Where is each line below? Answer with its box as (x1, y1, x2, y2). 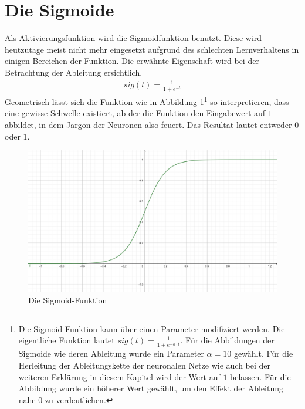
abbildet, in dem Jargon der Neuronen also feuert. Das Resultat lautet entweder (5, 119, 292, 131)
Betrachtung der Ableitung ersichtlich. (5, 66, 143, 78)
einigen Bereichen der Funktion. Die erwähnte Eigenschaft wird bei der (5, 55, 259, 67)
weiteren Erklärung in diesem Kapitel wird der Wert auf (18, 370, 221, 383)
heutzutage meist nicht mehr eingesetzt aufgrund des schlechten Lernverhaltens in (5, 43, 299, 55)
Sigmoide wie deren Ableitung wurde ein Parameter (18, 347, 204, 360)
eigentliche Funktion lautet (18, 334, 115, 346)
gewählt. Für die (233, 347, 293, 360)
